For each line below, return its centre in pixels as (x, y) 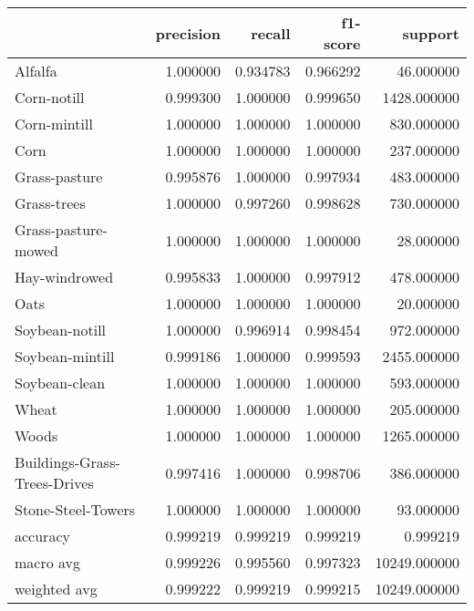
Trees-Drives (54, 483)
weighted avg (56, 589)
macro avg (48, 562)
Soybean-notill (61, 330)
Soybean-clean (60, 383)
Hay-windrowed (64, 277)
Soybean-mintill (65, 356)
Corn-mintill (54, 124)
